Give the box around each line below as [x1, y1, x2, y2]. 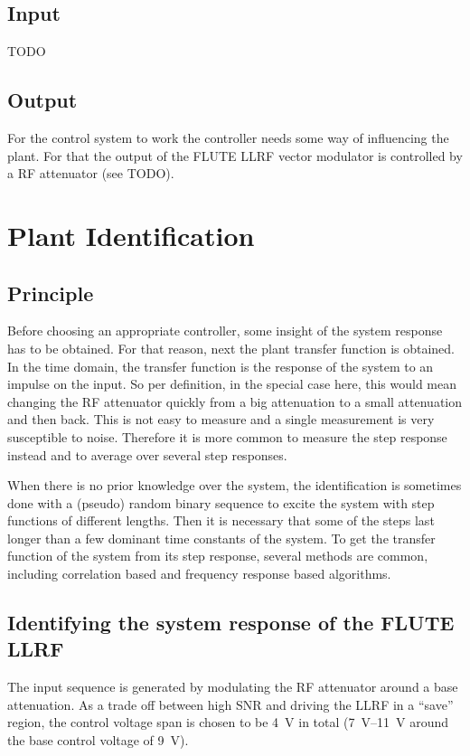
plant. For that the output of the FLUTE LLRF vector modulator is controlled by [7, 146, 463, 165]
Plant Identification [7, 216, 255, 253]
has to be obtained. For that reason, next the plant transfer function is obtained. [7, 338, 455, 357]
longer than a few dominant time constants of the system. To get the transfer [7, 528, 436, 547]
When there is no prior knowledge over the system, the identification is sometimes [7, 476, 462, 495]
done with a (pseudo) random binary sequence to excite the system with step [7, 493, 435, 512]
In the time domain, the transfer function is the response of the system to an [7, 356, 434, 375]
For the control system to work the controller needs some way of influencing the [7, 128, 449, 146]
